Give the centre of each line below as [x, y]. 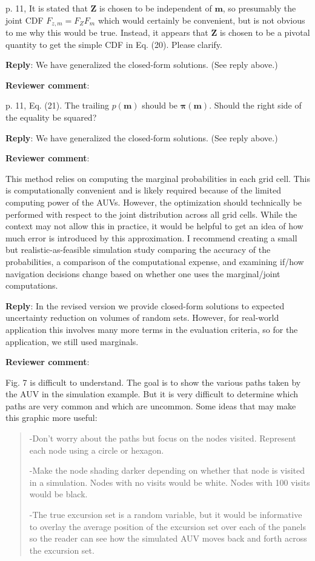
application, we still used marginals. [72, 341]
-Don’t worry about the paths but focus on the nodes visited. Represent [163, 438]
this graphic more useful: [51, 418]
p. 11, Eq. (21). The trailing [57, 105]
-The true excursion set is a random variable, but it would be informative [166, 515]
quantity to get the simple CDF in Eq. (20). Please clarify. [114, 44]
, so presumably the [259, 8]
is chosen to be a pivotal [265, 32]
